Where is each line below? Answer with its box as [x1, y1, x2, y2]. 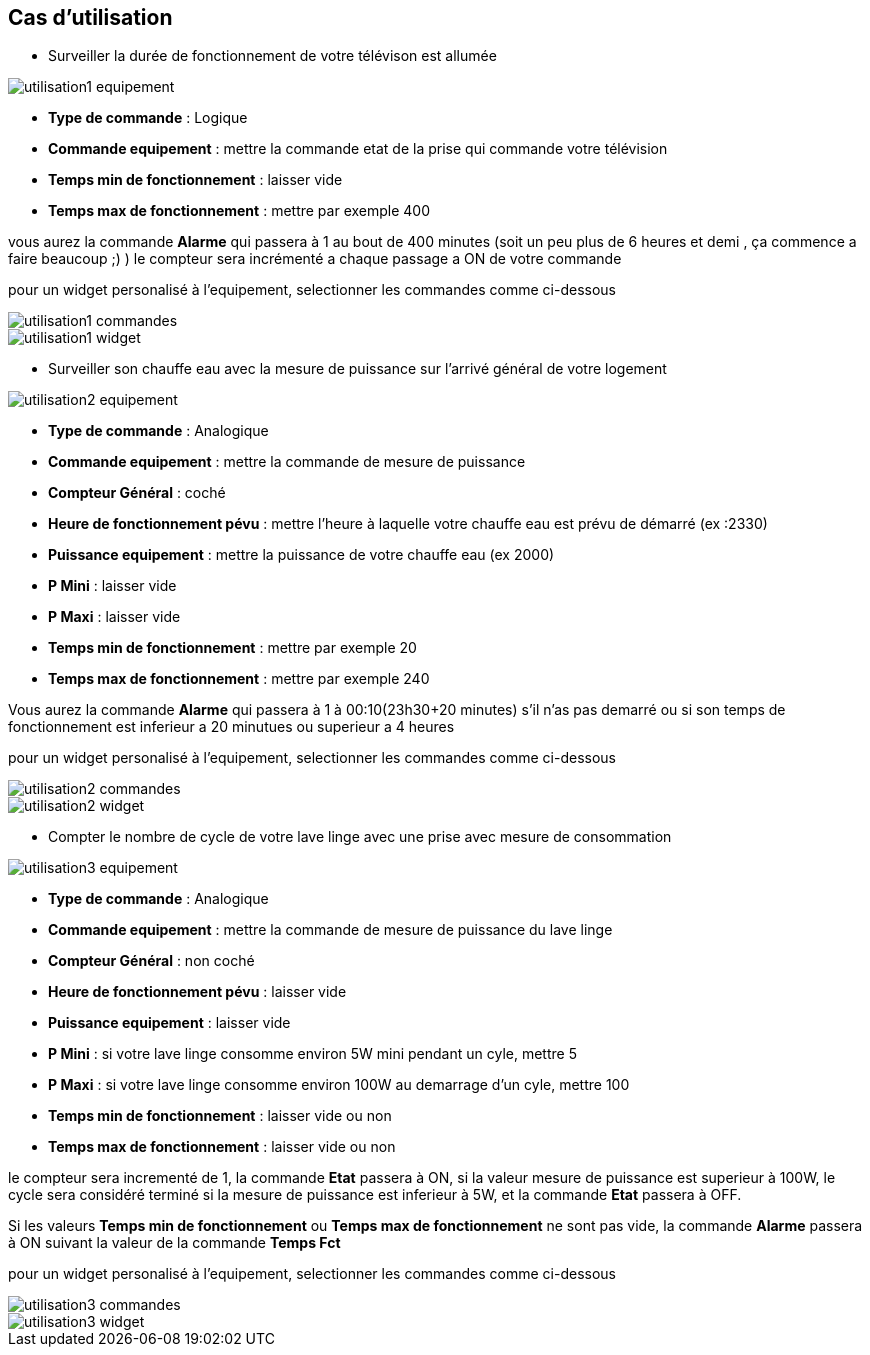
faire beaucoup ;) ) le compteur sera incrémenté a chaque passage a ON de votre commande [8, 250, 622, 268]
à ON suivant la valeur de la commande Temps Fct [8, 1234, 341, 1252]
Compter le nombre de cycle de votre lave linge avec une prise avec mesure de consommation [48, 828, 672, 846]
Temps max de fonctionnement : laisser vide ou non [48, 1138, 396, 1156]
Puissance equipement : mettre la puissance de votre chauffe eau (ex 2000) [48, 546, 555, 564]
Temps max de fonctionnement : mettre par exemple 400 [48, 202, 431, 220]
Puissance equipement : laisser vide [48, 1014, 291, 1032]
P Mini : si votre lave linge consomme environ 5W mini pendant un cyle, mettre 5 [48, 1045, 577, 1063]
